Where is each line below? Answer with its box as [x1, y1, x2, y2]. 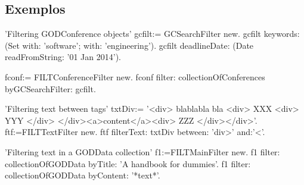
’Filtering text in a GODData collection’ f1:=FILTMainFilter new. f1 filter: [5, 145, 280, 158]
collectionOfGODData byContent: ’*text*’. [5, 169, 160, 181]
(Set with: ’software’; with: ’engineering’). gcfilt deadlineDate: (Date [5, 39, 254, 51]
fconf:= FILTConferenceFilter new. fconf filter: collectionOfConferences [5, 70, 265, 83]
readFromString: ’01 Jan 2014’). [5, 51, 121, 63]
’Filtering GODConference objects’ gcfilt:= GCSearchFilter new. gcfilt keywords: [5, 27, 300, 40]
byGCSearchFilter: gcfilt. [5, 82, 96, 95]
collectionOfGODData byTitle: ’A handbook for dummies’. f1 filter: [5, 157, 251, 170]
